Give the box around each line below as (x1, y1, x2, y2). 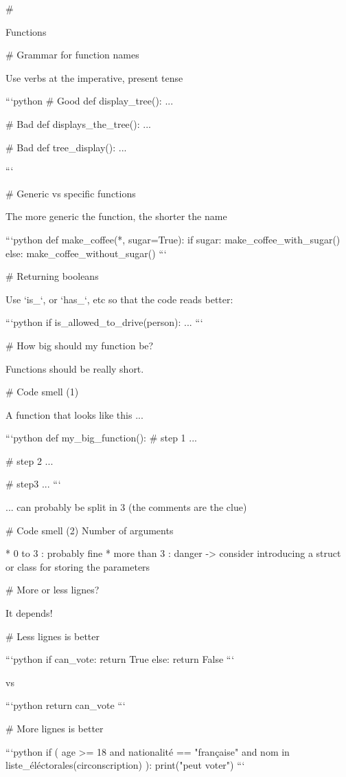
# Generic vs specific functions (5, 186, 136, 200)
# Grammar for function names (5, 47, 139, 62)
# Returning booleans (5, 269, 99, 283)
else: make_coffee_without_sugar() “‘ (5, 245, 167, 260)
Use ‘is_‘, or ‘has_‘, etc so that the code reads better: (5, 292, 233, 306)
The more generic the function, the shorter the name (5, 209, 227, 223)
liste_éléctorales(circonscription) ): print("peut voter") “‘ (5, 758, 245, 772)
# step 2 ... (5, 453, 54, 468)
